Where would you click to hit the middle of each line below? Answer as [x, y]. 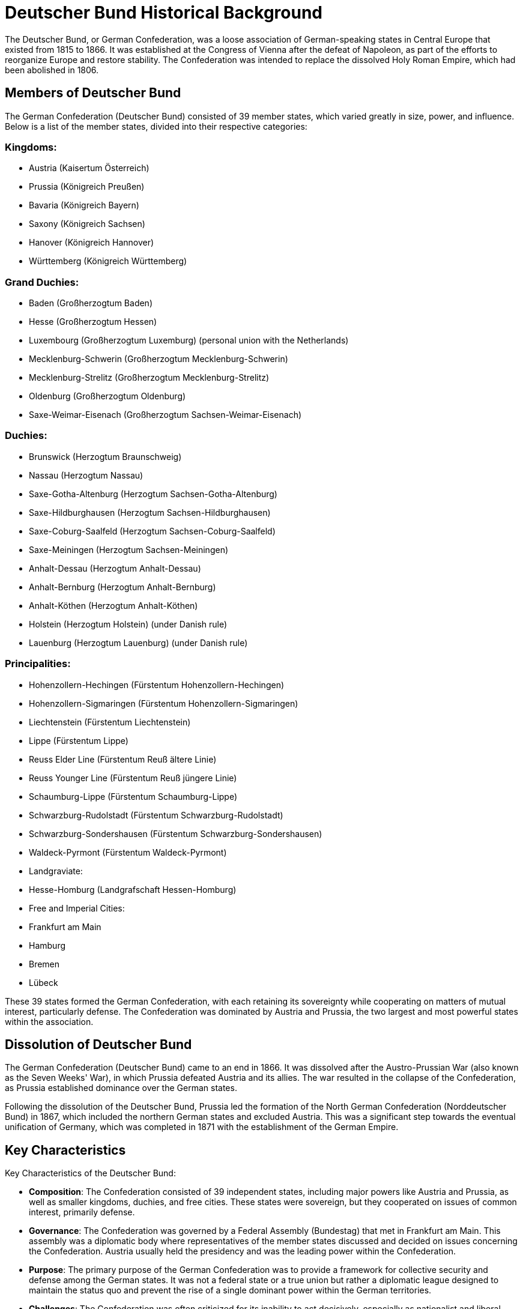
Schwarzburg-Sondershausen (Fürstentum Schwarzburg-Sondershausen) [176, 833]
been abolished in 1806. [52, 70]
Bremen [44, 964]
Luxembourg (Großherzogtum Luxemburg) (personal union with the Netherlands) [189, 340]
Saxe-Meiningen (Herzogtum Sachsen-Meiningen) [129, 549]
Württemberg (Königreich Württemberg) [108, 261]
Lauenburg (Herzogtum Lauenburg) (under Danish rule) [138, 642]
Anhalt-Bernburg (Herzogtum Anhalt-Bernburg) [122, 587]
